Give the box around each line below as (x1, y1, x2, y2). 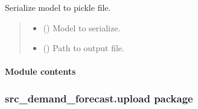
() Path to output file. (43, 42, 124, 54)
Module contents (5, 65, 76, 78)
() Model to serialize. (43, 21, 121, 34)
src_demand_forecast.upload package (5, 90, 193, 105)
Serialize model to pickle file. (5, 1, 111, 13)
